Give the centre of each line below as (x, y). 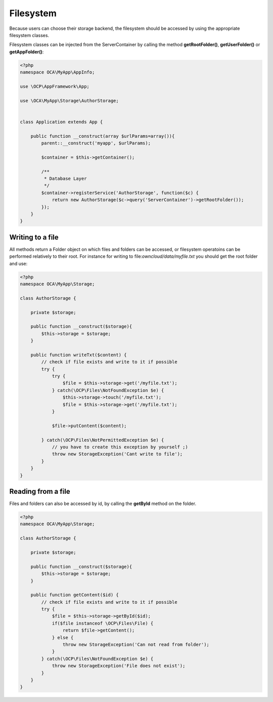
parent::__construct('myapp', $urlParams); (96, 143)
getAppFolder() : (27, 52)
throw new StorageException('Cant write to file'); (117, 454)
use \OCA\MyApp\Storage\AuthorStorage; (69, 101)
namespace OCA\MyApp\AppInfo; (57, 72)
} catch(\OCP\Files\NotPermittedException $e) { (103, 440)
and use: (18, 263)
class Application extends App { (61, 122)
